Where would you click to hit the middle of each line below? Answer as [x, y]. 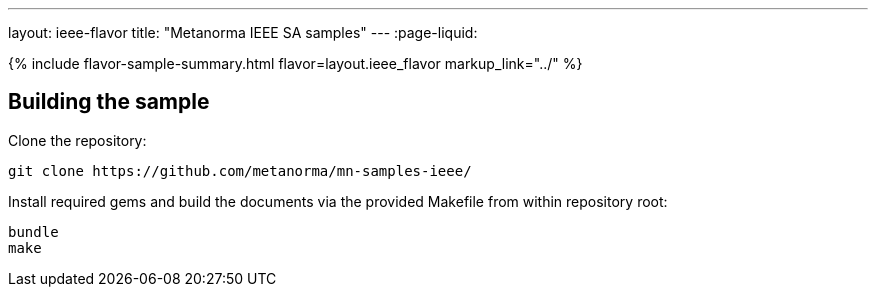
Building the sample [109, 102]
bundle [33, 231]
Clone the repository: [77, 140]
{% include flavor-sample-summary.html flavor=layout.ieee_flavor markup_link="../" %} [295, 63]
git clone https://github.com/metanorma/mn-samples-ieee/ [240, 170]
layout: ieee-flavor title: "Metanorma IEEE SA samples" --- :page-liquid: [243, 32]
